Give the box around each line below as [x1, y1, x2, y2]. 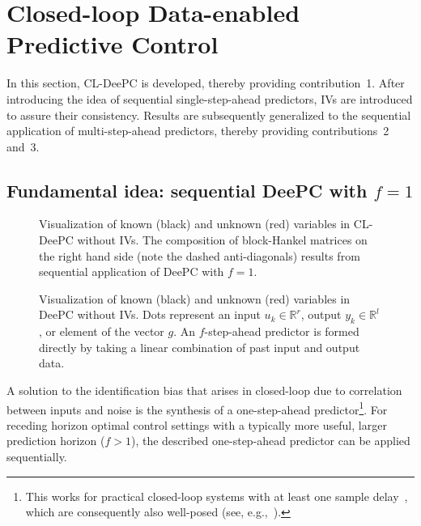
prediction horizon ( [6, 432, 105, 449]
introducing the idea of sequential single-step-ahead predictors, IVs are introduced [6, 90, 413, 107]
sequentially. [6, 448, 67, 465]
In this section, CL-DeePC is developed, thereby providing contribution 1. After [6, 74, 405, 91]
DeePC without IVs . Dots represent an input [39, 306, 261, 323]
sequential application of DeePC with [39, 263, 224, 280]
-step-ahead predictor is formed [204, 323, 359, 340]
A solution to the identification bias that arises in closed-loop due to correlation [6, 382, 402, 399]
